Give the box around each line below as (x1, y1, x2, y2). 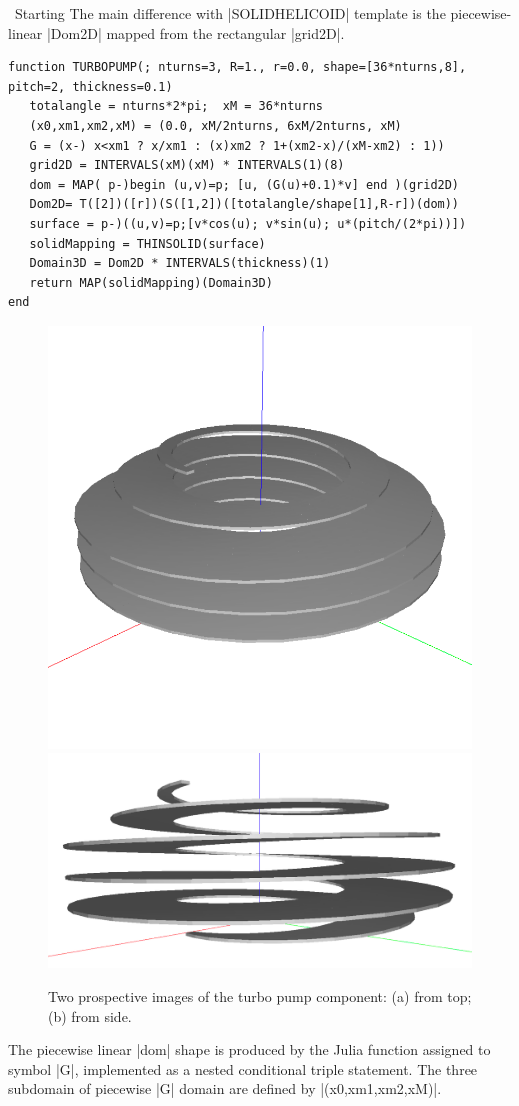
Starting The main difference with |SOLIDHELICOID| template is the (14, 3, 446, 23)
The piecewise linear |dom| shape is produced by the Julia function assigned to (8, 1039, 491, 1060)
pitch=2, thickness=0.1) (8, 79, 173, 94)
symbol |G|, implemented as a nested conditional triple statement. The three (8, 1058, 478, 1079)
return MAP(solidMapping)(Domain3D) (29, 275, 273, 290)
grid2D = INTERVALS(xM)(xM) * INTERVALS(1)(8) (29, 158, 345, 173)
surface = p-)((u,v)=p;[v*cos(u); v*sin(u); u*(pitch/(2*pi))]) (29, 216, 467, 231)
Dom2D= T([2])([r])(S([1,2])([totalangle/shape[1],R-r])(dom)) (29, 197, 460, 212)
